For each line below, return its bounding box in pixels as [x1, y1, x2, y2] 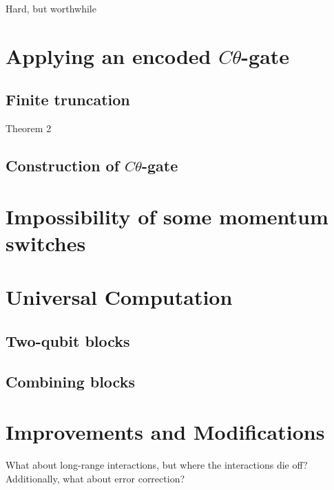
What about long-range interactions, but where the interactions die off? [6, 458, 308, 472]
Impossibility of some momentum [6, 202, 328, 230]
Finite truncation [6, 89, 130, 110]
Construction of [6, 155, 120, 176]
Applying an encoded [6, 41, 211, 70]
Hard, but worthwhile [6, 1, 96, 15]
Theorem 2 [6, 121, 52, 136]
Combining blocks [6, 370, 135, 392]
